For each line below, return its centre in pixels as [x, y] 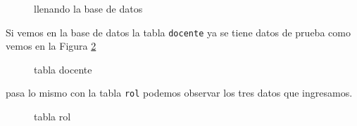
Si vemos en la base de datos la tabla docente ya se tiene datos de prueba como [178, 32]
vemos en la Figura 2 [51, 46]
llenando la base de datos [88, 8]
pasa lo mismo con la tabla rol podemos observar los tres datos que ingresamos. [179, 93]
